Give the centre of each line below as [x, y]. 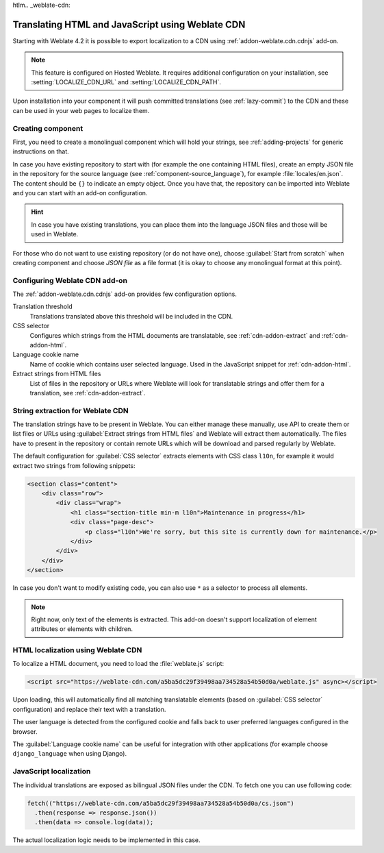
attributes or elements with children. [82, 629]
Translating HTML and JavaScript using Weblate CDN [129, 24]
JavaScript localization [52, 771]
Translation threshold [42, 307]
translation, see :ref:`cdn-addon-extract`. [88, 393]
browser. [25, 731]
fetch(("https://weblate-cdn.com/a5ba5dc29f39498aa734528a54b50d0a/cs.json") [161, 803]
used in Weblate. [55, 234]
